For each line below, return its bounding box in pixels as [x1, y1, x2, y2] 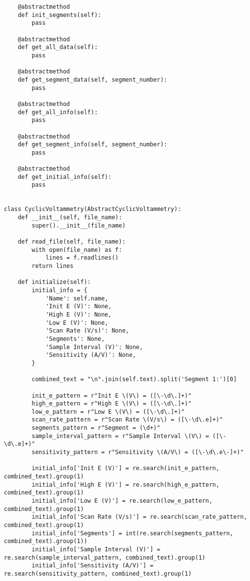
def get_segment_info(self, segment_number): [17, 141, 167, 148]
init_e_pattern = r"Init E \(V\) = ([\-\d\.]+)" [32, 392, 192, 399]
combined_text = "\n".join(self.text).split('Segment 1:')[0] [32, 376, 237, 383]
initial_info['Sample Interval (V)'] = [32, 546, 161, 553]
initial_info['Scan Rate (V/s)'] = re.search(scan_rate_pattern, [32, 513, 248, 521]
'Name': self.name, [45, 295, 108, 302]
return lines [32, 263, 74, 269]
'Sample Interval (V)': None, [45, 343, 143, 351]
